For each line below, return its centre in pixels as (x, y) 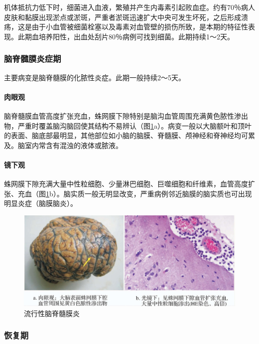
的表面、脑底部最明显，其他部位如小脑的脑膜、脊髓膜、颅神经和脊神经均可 (126, 135)
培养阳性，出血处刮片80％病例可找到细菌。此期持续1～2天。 (136, 36)
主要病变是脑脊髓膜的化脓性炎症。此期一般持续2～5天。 (95, 77)
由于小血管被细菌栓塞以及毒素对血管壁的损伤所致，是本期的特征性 (140, 27)
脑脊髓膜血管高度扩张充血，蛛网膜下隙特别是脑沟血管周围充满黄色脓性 (119, 115)
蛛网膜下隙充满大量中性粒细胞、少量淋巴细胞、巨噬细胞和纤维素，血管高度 (126, 184)
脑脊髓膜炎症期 (33, 59)
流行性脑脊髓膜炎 (52, 313)
